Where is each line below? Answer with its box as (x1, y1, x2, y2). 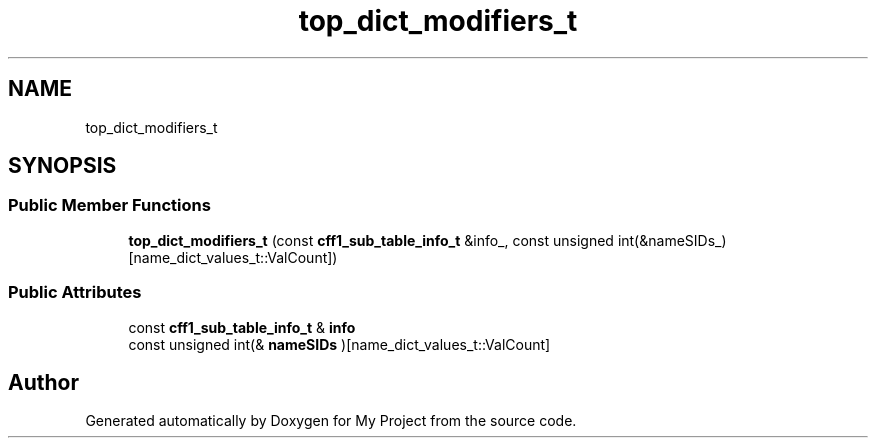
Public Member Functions (8, 195, 211, 216)
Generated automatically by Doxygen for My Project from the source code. (85, 412, 577, 430)
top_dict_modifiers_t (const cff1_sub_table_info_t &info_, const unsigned (128, 231, 614, 249)
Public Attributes (8, 282, 142, 303)
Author (8, 369, 79, 395)
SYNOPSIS (8, 153, 117, 179)
